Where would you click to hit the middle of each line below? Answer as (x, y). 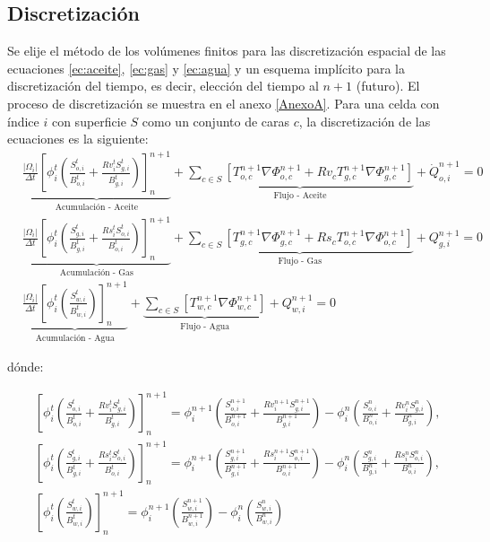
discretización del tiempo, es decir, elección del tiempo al (163, 86)
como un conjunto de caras (216, 121)
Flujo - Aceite (300, 195)
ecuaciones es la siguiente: (78, 139)
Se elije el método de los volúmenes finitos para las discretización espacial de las (227, 51)
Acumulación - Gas (96, 272)
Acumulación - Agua (75, 338)
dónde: (26, 367)
